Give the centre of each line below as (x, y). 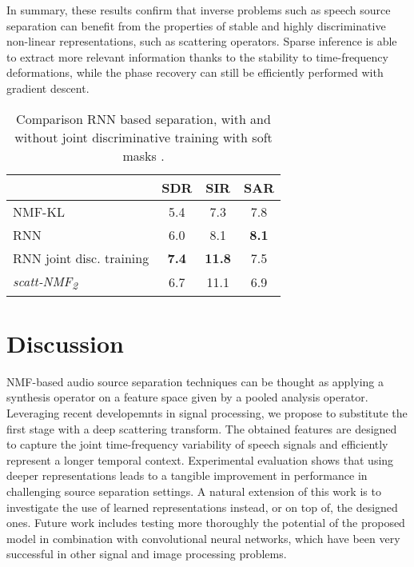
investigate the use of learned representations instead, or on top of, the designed (202, 507)
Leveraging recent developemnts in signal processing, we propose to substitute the (207, 413)
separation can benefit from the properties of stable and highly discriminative (196, 25)
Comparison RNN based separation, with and (143, 118)
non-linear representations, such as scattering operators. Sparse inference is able (202, 41)
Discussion (65, 343)
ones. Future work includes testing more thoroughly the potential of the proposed (206, 523)
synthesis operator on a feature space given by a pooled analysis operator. (187, 397)
